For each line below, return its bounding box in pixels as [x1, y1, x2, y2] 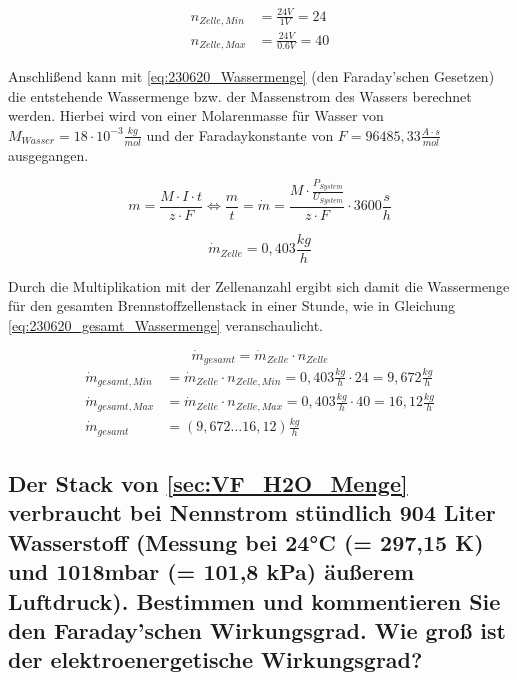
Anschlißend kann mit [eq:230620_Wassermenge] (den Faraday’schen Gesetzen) [8, 66, 495, 86]
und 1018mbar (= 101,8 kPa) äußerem [8, 556, 415, 587]
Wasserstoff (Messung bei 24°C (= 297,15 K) [8, 526, 484, 557]
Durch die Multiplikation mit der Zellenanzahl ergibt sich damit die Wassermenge [8, 275, 510, 296]
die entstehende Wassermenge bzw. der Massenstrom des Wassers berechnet [8, 85, 472, 106]
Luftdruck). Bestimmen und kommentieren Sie [8, 585, 501, 616]
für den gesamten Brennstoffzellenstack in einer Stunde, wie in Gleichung [8, 295, 456, 316]
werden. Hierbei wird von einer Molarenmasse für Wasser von [8, 105, 384, 126]
